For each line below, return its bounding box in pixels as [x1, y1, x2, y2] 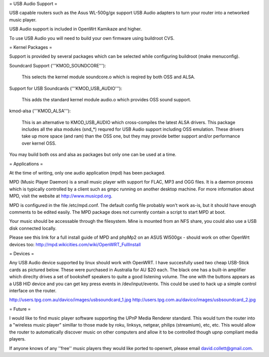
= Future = [9, 306, 31, 312]
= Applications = [9, 161, 43, 167]
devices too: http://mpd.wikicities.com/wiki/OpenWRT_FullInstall [9, 241, 141, 247]
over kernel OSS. [21, 140, 57, 146]
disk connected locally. [9, 225, 57, 231]
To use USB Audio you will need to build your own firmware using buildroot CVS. [9, 35, 174, 41]
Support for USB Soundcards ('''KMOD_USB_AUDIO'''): [9, 85, 122, 91]
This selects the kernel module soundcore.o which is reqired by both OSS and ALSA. [21, 74, 195, 80]
